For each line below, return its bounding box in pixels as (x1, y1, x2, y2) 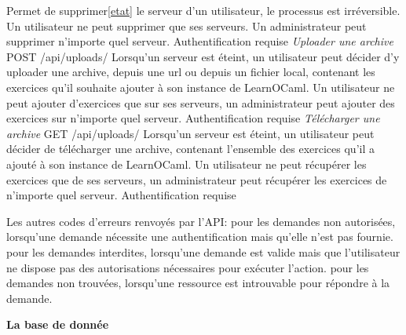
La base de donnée (6, 316, 109, 333)
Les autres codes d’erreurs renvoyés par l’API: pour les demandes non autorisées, (6, 213, 396, 229)
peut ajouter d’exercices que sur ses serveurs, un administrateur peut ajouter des (6, 94, 395, 111)
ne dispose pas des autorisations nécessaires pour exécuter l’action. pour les (6, 259, 369, 275)
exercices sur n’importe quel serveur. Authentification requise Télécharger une (6, 110, 380, 126)
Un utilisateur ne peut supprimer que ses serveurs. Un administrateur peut (6, 17, 367, 34)
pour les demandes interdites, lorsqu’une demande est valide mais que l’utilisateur (6, 243, 401, 260)
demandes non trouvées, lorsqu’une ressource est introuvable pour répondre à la (6, 275, 390, 291)
